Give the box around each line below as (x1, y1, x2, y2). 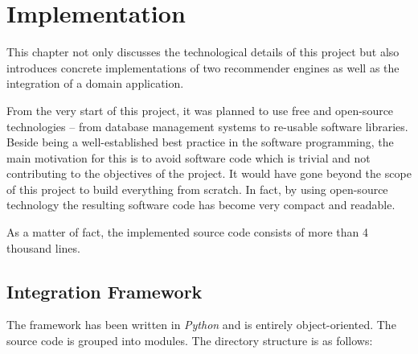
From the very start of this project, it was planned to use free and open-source (6, 101, 394, 118)
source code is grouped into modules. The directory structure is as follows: (6, 332, 373, 349)
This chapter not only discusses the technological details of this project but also (6, 43, 400, 60)
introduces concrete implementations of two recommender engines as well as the (6, 59, 400, 76)
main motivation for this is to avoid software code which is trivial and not (6, 149, 371, 166)
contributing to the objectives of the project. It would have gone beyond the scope (6, 165, 412, 182)
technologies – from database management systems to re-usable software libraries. (6, 117, 408, 134)
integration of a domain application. (6, 75, 184, 92)
